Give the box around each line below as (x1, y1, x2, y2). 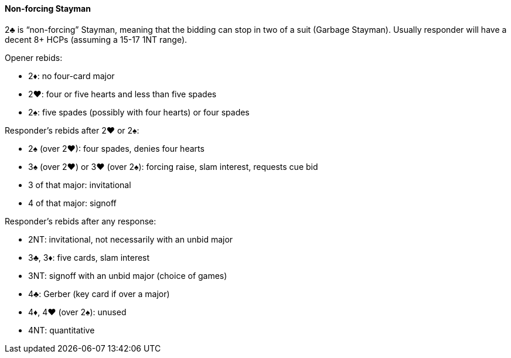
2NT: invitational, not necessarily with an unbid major (28, 234, 233, 244)
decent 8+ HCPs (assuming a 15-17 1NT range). (5, 34, 188, 45)
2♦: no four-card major (28, 70, 115, 81)
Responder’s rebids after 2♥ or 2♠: (5, 125, 139, 135)
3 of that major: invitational (28, 179, 131, 190)
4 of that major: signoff (28, 197, 117, 208)
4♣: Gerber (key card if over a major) (28, 288, 170, 299)
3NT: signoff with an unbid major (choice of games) (28, 270, 227, 281)
